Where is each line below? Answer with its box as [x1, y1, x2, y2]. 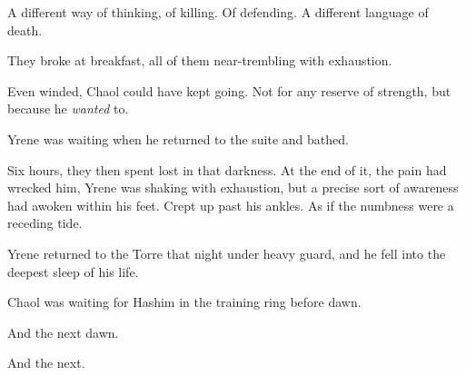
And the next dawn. [7, 322, 119, 341]
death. [7, 20, 43, 39]
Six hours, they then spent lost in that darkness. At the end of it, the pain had [7, 160, 447, 179]
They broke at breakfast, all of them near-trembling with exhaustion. [7, 51, 392, 70]
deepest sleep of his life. [7, 262, 139, 281]
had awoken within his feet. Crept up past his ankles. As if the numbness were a [7, 195, 454, 214]
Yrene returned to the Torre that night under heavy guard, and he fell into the [7, 243, 446, 262]
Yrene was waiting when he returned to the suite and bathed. [7, 129, 349, 148]
